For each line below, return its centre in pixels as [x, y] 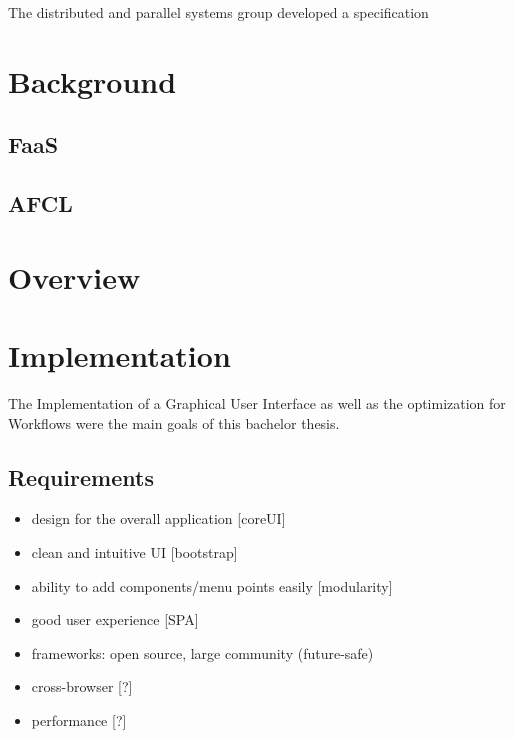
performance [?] [79, 719]
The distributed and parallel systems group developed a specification [218, 12]
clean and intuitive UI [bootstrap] [134, 552]
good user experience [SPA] [115, 619]
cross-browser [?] [82, 686]
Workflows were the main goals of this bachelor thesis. [174, 422]
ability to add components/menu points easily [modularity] [212, 585]
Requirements [81, 476]
